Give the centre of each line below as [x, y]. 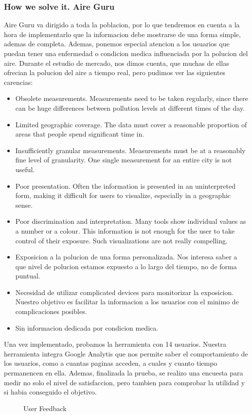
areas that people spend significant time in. [80, 134]
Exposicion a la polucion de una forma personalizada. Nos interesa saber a [126, 257]
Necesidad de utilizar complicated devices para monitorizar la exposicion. [125, 292]
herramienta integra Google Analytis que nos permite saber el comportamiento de [126, 353]
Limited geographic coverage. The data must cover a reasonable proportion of [131, 124]
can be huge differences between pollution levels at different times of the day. [130, 108]
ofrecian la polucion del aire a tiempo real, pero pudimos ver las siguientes [115, 72]
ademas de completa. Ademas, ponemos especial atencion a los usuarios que [117, 44]
